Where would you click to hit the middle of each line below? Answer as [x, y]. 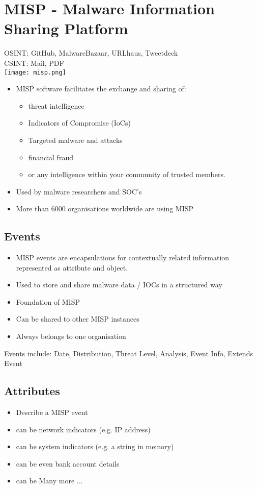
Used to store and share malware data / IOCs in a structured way [119, 285]
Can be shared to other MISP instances [78, 319]
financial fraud [51, 157]
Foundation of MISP [48, 301]
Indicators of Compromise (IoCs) [79, 123]
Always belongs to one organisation [71, 336]
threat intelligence [56, 105]
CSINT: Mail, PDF [34, 63]
